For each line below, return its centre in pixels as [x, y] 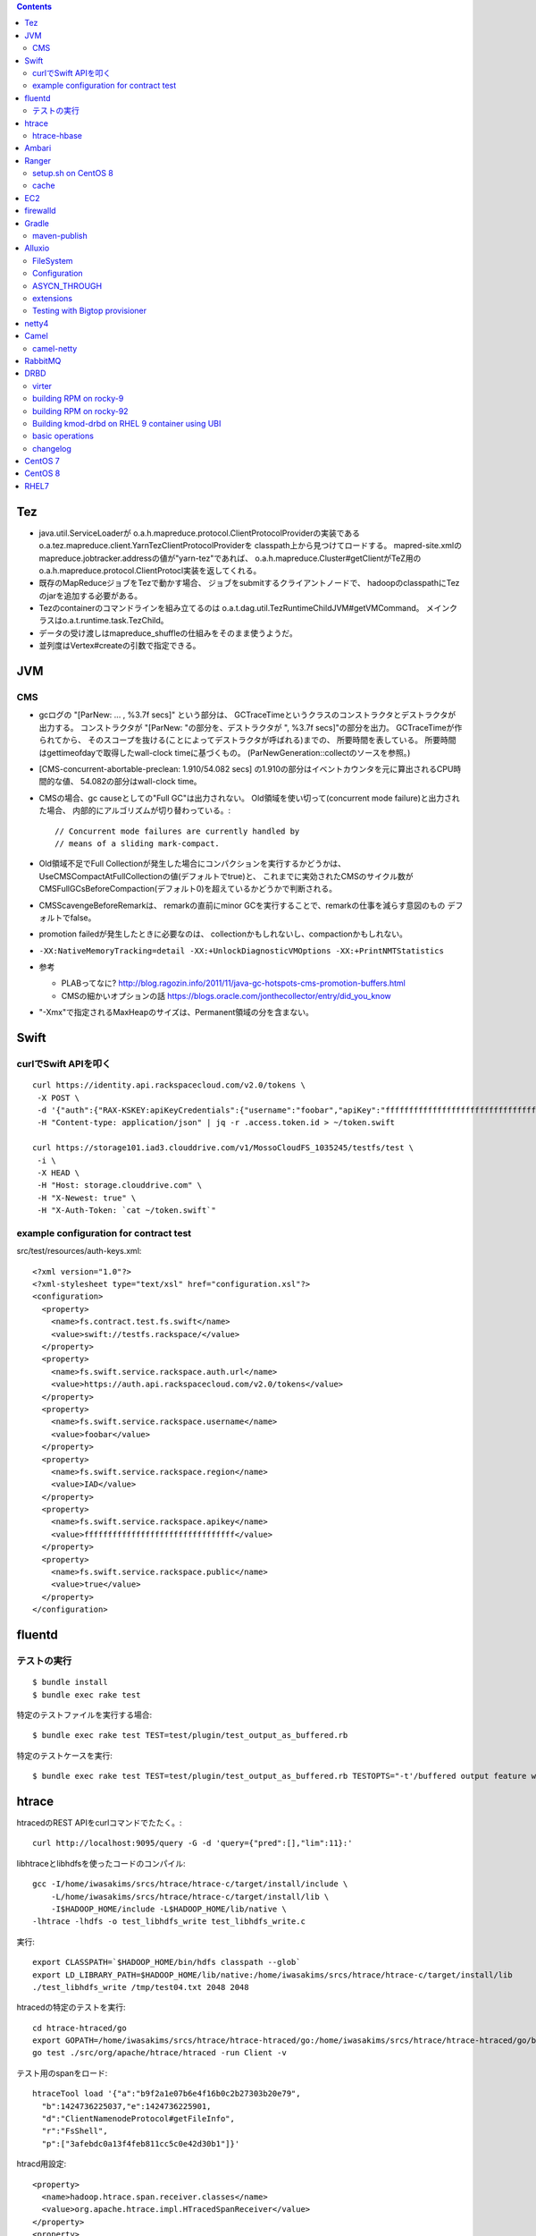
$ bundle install [70, 1682]
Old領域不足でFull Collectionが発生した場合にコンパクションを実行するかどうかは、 [193, 864]
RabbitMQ [43, 360]
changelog [52, 448]
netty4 [37, 323]
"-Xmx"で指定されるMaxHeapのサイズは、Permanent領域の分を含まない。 [176, 1012]
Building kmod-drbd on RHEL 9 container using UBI [127, 423]
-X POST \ [59, 1097]
